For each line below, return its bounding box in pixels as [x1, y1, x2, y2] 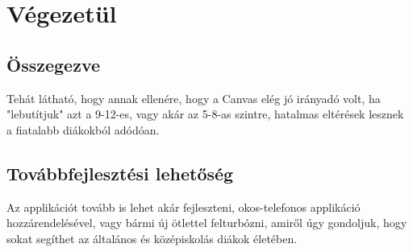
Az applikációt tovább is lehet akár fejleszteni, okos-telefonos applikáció [6, 198, 361, 215]
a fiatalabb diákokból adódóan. [6, 121, 160, 138]
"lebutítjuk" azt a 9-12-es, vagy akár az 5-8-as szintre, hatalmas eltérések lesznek [6, 105, 404, 122]
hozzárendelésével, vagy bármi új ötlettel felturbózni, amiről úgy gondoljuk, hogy [6, 214, 407, 231]
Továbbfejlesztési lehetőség [6, 160, 234, 185]
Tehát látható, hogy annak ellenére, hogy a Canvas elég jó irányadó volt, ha [6, 89, 381, 106]
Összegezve [6, 52, 101, 76]
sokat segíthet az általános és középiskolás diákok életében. [6, 229, 298, 246]
